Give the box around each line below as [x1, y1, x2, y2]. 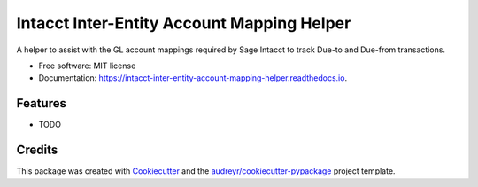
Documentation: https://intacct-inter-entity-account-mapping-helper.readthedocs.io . [38, 73, 348, 83]
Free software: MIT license [38, 60, 136, 71]
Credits [16, 143, 58, 158]
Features [16, 96, 66, 111]
